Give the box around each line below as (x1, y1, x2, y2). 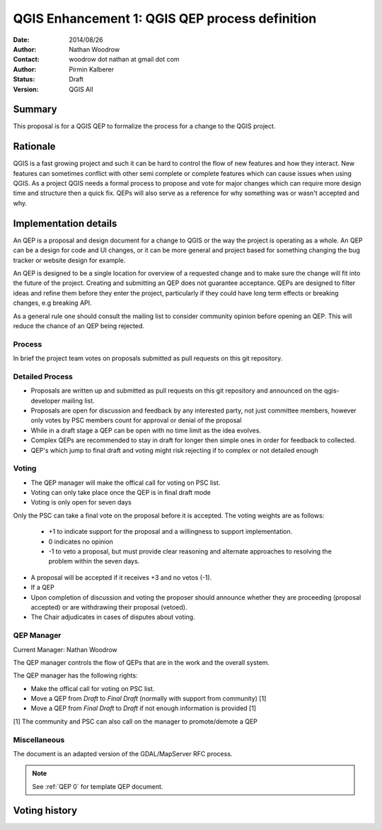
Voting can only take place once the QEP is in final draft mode (30, 488, 212, 497)
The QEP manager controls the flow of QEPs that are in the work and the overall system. (13, 658, 270, 666)
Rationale (13, 140, 56, 152)
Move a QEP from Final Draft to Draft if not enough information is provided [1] (30, 704, 257, 712)
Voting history (13, 804, 78, 817)
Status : (13, 75, 35, 84)
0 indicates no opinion (48, 537, 113, 546)
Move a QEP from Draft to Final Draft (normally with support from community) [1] (30, 695, 267, 703)
